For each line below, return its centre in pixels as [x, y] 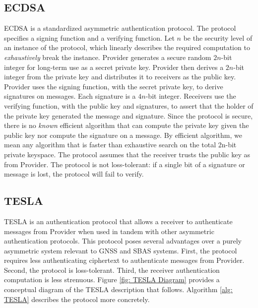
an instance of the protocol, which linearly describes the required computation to [127, 47]
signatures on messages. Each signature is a [70, 96]
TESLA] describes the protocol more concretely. [77, 299]
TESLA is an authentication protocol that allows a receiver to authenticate [118, 221]
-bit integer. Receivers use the [191, 96]
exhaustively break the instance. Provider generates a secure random [108, 57]
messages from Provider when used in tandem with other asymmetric [109, 231]
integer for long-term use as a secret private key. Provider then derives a [114, 67]
